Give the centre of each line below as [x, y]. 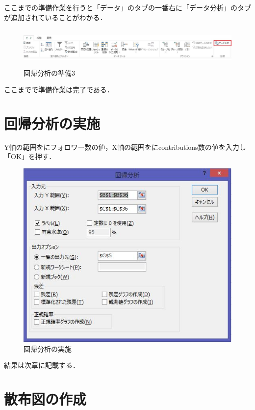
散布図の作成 [45, 399]
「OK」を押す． [30, 156]
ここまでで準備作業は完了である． [59, 89]
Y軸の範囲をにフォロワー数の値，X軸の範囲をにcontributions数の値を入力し [125, 147]
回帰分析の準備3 [49, 73]
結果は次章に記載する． [42, 365]
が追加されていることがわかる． [55, 17]
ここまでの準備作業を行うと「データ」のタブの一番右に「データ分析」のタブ [127, 7]
